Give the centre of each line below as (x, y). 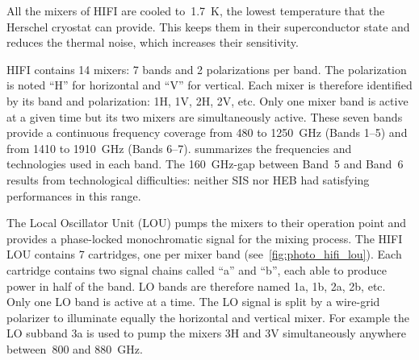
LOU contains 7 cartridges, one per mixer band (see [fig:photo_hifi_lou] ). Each (204, 254)
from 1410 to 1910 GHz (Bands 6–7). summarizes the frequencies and (179, 148)
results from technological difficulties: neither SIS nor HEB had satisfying (188, 179)
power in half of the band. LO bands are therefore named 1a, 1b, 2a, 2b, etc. (196, 286)
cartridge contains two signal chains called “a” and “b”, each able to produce (197, 269)
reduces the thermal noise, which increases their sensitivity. (153, 42)
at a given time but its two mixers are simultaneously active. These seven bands (205, 116)
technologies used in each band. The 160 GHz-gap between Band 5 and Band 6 (205, 164)
